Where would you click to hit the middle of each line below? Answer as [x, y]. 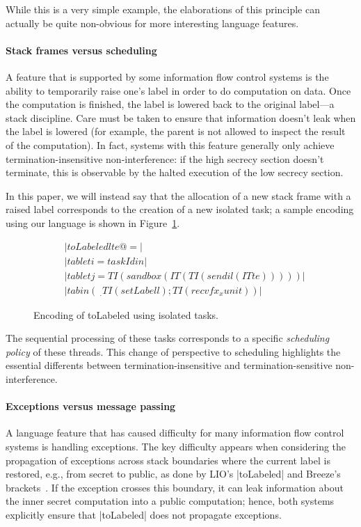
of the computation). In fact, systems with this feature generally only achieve [170, 144]
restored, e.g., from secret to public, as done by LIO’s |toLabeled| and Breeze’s [173, 474]
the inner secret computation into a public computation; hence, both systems [170, 501]
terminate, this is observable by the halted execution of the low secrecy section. [175, 172]
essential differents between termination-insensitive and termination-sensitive [169, 365]
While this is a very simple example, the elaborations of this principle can [163, 9]
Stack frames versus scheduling [81, 50]
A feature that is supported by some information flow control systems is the [167, 76]
